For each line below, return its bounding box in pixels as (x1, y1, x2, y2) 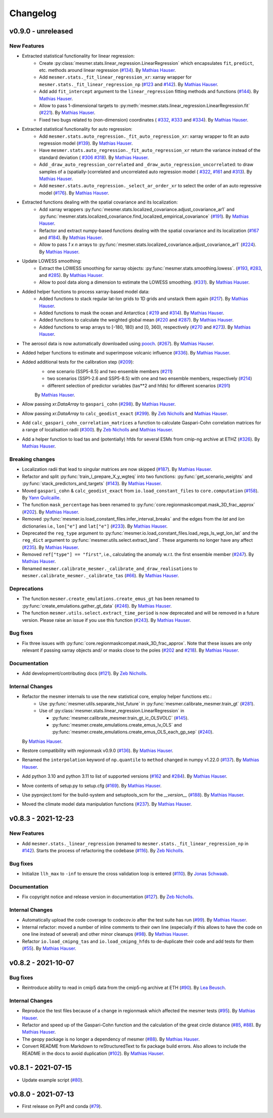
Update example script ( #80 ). (22, 1076, 83, 1083)
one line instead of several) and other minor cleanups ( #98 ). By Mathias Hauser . (22, 931, 189, 937)
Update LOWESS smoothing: (22, 258, 82, 264)
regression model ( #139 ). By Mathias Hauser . (39, 140, 133, 146)
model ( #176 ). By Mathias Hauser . (39, 190, 110, 196)
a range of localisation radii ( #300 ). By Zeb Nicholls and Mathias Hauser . (22, 427, 173, 433)
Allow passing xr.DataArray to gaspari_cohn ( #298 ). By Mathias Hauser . (22, 401, 176, 407)
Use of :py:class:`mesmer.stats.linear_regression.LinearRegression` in (39, 708, 185, 714)
